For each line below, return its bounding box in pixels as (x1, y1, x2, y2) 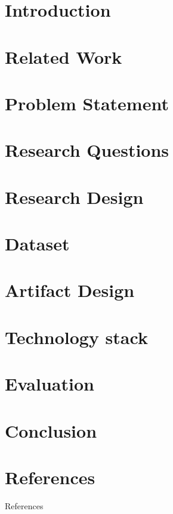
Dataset (5, 231, 70, 256)
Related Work (5, 44, 122, 69)
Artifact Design (5, 278, 135, 302)
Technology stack (5, 324, 148, 349)
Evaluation (5, 371, 94, 396)
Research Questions (5, 138, 169, 162)
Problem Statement (5, 91, 169, 115)
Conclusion (5, 418, 97, 442)
